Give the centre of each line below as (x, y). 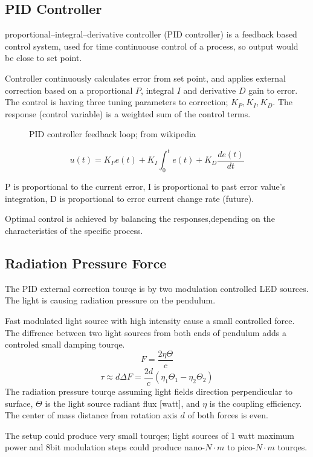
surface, (19, 403)
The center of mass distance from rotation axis (91, 415)
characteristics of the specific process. (74, 231)
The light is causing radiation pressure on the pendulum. (110, 300)
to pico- (241, 447)
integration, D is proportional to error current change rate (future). (130, 198)
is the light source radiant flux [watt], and (122, 403)
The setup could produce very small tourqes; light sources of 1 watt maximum (150, 435)
